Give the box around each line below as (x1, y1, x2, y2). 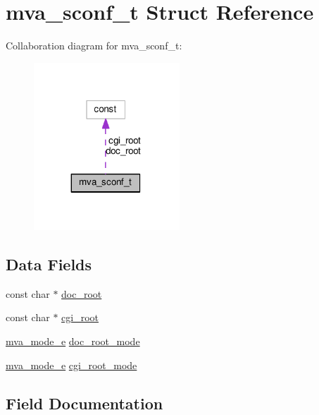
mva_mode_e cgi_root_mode (6, 357, 137, 372)
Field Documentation (6, 392, 163, 414)
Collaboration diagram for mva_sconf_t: (6, 38, 182, 53)
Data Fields (6, 253, 92, 275)
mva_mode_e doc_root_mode (6, 334, 140, 349)
